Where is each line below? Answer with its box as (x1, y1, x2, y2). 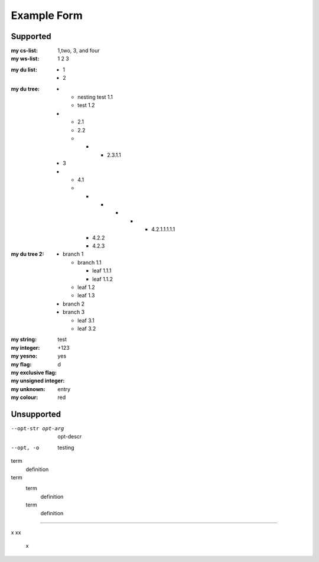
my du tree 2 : (11, 251, 44, 258)
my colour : (11, 394, 38, 401)
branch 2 (63, 300, 85, 307)
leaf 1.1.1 (92, 267, 112, 274)
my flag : (11, 360, 32, 368)
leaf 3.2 (77, 325, 96, 332)
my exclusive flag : (11, 369, 57, 376)
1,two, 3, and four (57, 47, 100, 54)
